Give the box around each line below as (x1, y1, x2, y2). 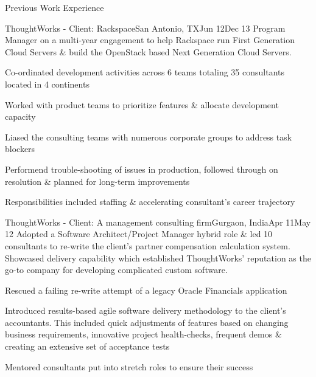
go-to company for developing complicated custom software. (5, 263, 228, 276)
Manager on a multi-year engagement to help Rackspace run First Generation (5, 33, 295, 46)
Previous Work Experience (5, 1, 104, 13)
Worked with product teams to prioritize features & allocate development (5, 98, 279, 111)
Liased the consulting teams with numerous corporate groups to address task (5, 130, 292, 143)
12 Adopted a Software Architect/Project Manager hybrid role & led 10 (5, 227, 273, 240)
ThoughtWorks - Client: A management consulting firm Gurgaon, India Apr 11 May (5, 215, 311, 228)
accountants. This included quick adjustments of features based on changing (5, 316, 289, 328)
